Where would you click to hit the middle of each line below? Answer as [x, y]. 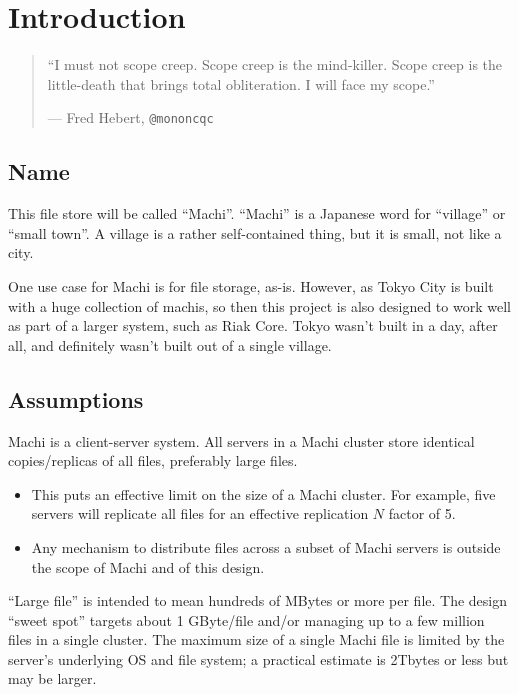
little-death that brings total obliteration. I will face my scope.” [241, 83]
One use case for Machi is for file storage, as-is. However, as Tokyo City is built [251, 285]
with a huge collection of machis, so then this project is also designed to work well [259, 305]
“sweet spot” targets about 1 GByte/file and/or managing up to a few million [246, 619]
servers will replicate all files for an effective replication [200, 513]
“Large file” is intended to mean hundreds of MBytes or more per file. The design [258, 600]
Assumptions [76, 398]
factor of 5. [422, 513]
